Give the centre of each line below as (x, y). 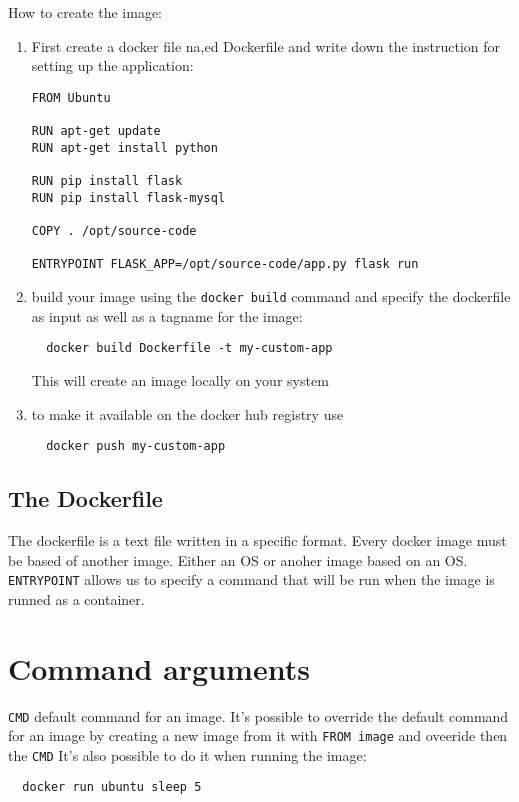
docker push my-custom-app (136, 446)
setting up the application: (112, 65)
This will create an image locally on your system (180, 379)
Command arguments (159, 667)
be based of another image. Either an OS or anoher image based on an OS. (238, 559)
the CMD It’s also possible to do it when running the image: (187, 754)
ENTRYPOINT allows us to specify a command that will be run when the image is (251, 579)
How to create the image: (85, 12)
